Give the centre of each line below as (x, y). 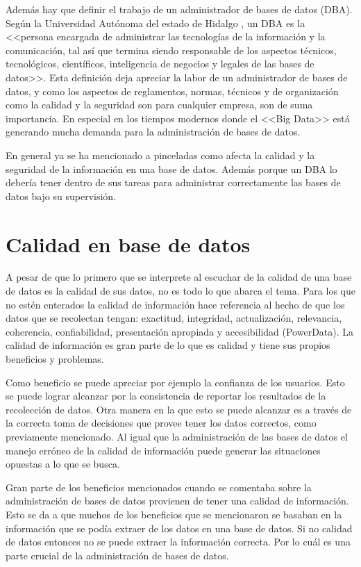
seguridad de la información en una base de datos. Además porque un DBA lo (171, 169)
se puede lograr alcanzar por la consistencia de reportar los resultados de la (166, 396)
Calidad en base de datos (128, 244)
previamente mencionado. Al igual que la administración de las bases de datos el (177, 436)
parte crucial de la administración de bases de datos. (117, 555)
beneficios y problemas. (55, 359)
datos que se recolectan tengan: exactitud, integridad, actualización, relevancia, (174, 318)
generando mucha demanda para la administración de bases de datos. (153, 132)
